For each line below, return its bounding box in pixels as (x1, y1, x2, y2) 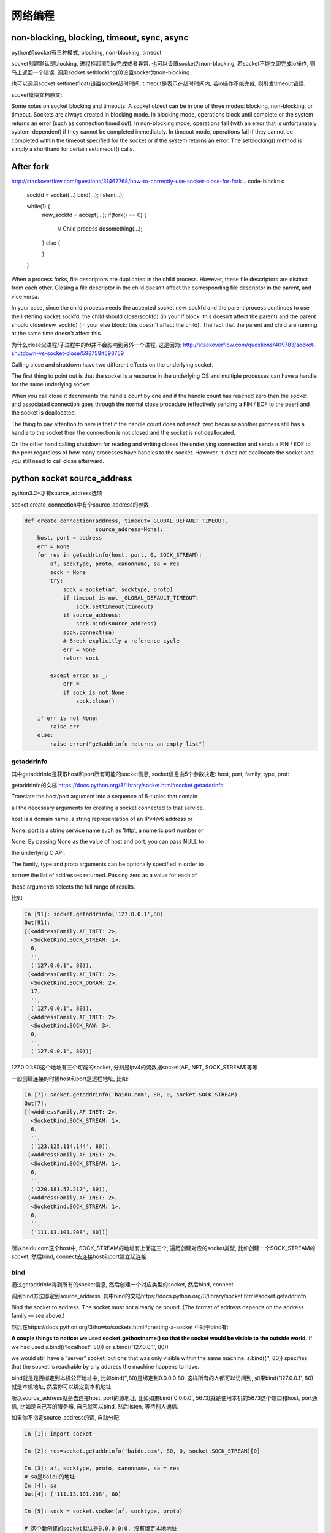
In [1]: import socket (24, 1431, 93, 1437)
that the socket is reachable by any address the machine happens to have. (11, 1363, 199, 1371)
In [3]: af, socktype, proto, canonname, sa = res (24, 1464, 180, 1472)
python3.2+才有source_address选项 (11, 489, 102, 497)
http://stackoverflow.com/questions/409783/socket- (183, 341, 316, 348)
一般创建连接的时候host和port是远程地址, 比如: (11, 1075, 129, 1082)
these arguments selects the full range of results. (11, 883, 135, 890)
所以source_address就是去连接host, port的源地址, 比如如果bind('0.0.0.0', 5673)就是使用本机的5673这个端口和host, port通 (11, 1394, 318, 1401)
